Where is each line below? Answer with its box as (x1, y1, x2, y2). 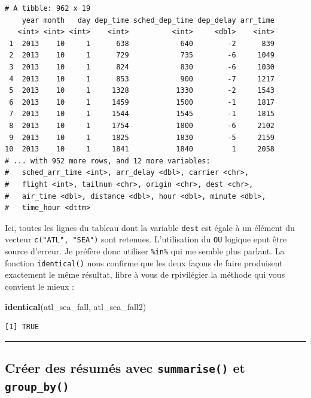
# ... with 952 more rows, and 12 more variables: (5, 156, 211, 165)
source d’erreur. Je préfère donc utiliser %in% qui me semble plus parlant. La (5, 245, 285, 257)
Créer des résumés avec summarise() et (5, 358, 245, 377)
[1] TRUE (5, 323, 39, 332)
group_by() (5, 381, 69, 394)
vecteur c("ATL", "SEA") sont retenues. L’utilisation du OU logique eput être (5, 233, 287, 245)
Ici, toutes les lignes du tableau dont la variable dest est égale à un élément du (5, 221, 295, 233)
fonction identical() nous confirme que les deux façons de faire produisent (5, 256, 283, 269)
